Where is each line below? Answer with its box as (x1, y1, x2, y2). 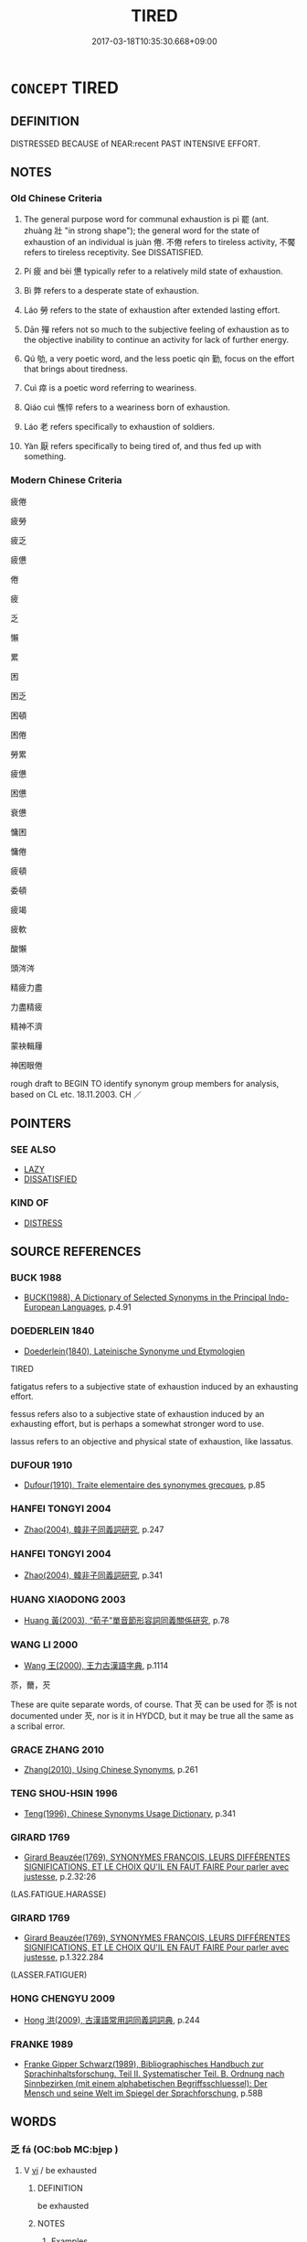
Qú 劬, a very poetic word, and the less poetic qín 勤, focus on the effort (23, 353, 295, 364)
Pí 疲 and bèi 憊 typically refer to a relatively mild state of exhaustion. (23, 266, 283, 277)
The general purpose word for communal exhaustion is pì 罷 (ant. (23, 214, 270, 225)
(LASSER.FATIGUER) (10, 1969, 88, 1980)
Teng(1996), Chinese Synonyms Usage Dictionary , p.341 (23, 1808, 236, 1818)
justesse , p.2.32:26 (23, 1872, 97, 1883)
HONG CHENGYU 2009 (10, 1992, 115, 2005)
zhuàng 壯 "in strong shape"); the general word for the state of (23, 225, 259, 236)
